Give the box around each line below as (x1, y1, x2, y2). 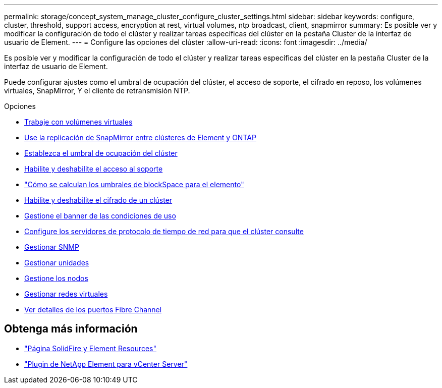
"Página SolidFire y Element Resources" (24, 344, 157, 353)
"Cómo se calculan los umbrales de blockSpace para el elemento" (24, 180, 244, 189)
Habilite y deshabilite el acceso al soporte (24, 164, 163, 173)
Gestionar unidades (24, 258, 89, 267)
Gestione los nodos (24, 274, 88, 283)
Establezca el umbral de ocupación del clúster (24, 149, 178, 157)
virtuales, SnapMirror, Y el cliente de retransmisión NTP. (4, 86, 190, 95)
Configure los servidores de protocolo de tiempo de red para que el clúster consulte (24, 227, 304, 236)
